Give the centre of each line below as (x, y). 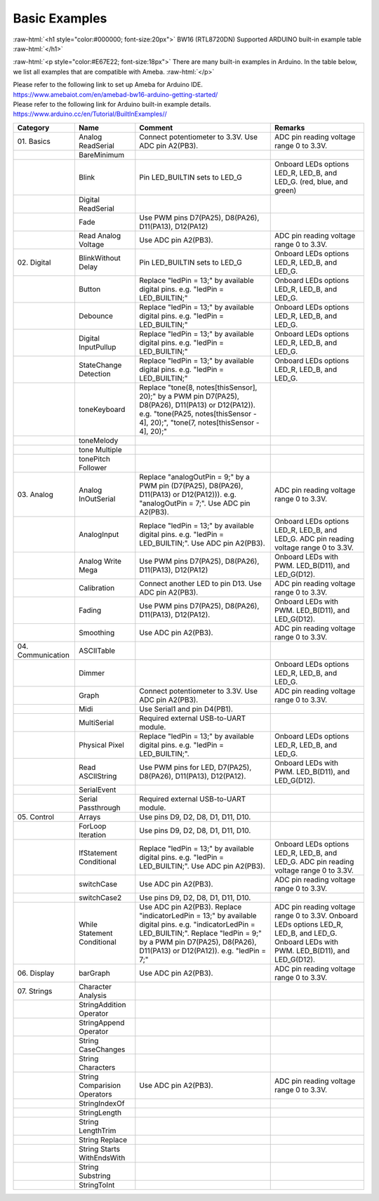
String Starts (99, 1149)
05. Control (36, 816)
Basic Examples (60, 18)
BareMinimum (101, 154)
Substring (95, 1176)
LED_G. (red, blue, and (311, 181)
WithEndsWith (102, 1157)
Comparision (100, 1085)
